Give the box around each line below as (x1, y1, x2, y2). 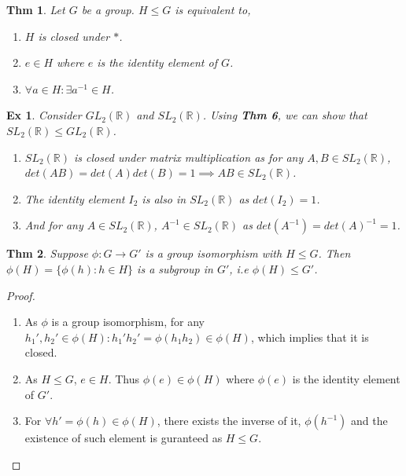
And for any (24, 217, 83, 233)
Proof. (6, 287, 35, 303)
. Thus (108, 370, 139, 386)
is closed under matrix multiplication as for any (74, 148, 304, 165)
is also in (142, 190, 186, 207)
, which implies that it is (250, 328, 369, 345)
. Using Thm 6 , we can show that (202, 107, 367, 123)
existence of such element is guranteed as (24, 430, 223, 446)
